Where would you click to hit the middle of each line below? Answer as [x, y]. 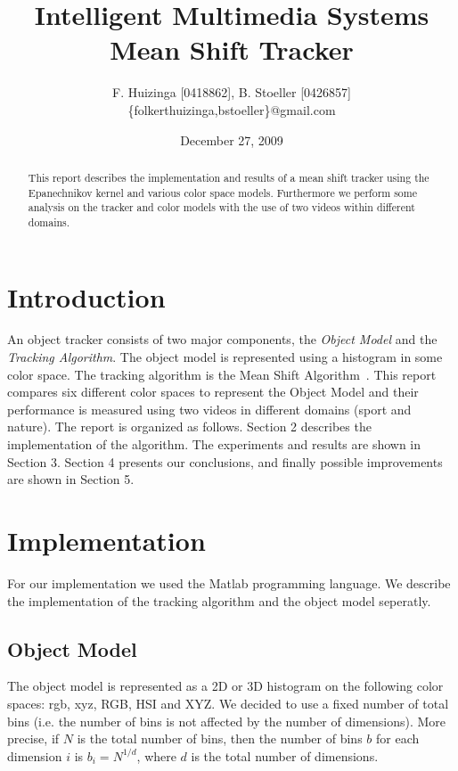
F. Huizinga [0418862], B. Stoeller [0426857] [231, 92]
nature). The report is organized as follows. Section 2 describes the [189, 427]
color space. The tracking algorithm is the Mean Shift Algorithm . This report [222, 374]
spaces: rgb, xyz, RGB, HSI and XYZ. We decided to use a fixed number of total [228, 703]
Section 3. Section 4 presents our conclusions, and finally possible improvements [225, 461]
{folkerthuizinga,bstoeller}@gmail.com [232, 109]
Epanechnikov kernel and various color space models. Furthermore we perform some [222, 192]
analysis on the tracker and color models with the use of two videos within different [221, 207]
